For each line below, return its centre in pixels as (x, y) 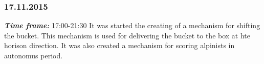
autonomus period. (34, 55)
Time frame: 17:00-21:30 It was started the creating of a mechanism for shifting (132, 25)
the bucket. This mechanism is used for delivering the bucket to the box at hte (127, 35)
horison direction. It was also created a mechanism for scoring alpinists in (119, 45)
